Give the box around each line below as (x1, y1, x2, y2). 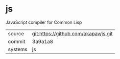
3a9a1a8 (32, 38, 53, 44)
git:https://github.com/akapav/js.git (32, 30, 113, 37)
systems (8, 46, 27, 53)
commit (8, 38, 25, 44)
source (8, 30, 24, 37)
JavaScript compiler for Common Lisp (5, 19, 82, 25)
